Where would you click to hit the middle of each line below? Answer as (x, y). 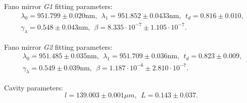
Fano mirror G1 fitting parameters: (58, 6)
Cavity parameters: (34, 87)
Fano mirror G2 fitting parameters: (58, 46)
